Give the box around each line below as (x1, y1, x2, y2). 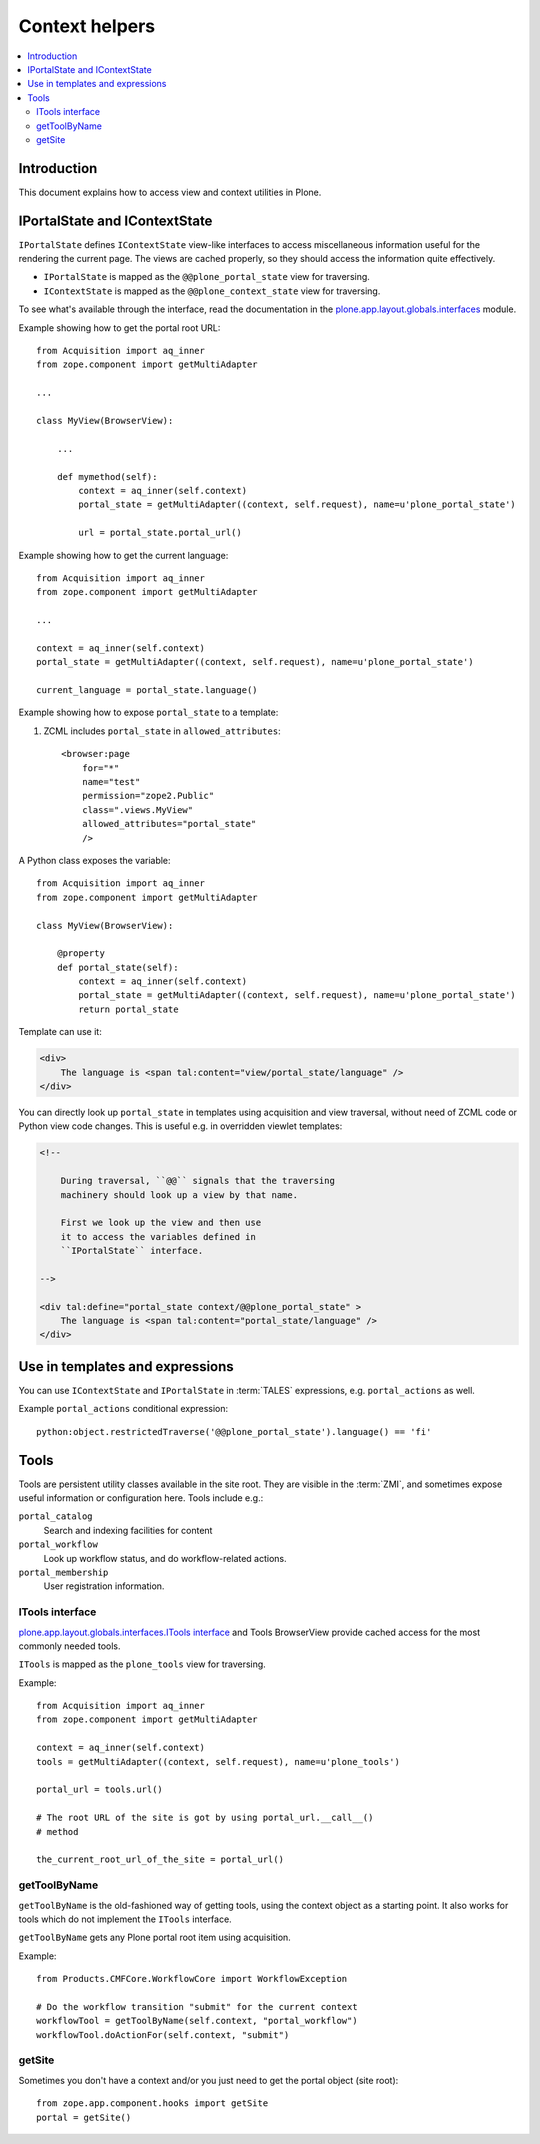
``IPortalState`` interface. (60, 1245, 204, 1257)
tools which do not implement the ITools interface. (18, 1913, 232, 1925)
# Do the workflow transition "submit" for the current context (36, 2001, 359, 2012)
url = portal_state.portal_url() (78, 527, 242, 539)
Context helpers (18, 15, 156, 37)
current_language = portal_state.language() (36, 685, 259, 696)
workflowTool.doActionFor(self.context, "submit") (36, 2029, 290, 2040)
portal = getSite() (36, 2111, 132, 2123)
